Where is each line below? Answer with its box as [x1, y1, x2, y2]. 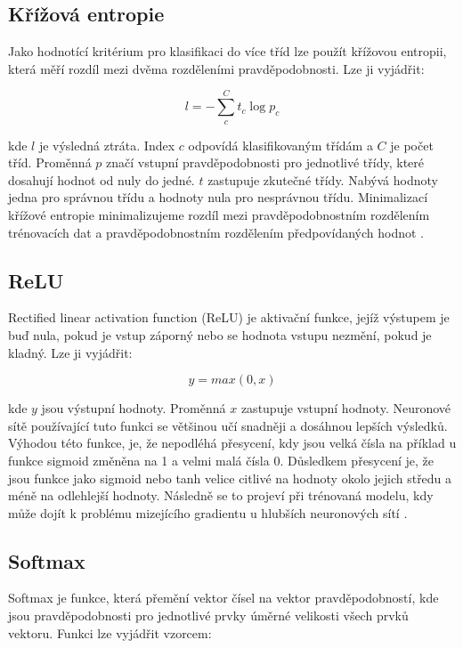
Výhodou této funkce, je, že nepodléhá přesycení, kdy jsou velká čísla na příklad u [8, 433, 457, 452]
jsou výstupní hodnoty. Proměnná [41, 399, 226, 417]
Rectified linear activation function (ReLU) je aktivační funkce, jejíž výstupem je [8, 308, 450, 327]
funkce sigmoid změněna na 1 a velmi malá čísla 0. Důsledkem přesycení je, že [8, 450, 435, 469]
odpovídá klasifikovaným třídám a [188, 135, 373, 154]
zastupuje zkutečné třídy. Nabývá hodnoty [207, 170, 438, 189]
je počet [390, 135, 434, 154]
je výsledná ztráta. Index [38, 135, 175, 154]
